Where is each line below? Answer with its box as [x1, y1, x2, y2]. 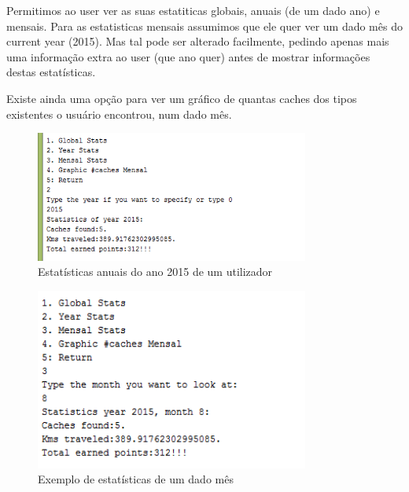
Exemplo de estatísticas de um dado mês [38, 471, 234, 487]
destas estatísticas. [6, 64, 96, 80]
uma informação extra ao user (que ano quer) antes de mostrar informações [6, 48, 370, 64]
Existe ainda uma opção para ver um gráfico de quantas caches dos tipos [6, 90, 357, 106]
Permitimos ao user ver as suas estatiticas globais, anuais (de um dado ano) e [6, 2, 380, 18]
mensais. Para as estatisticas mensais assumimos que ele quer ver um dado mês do [6, 17, 403, 34]
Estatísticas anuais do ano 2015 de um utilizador [38, 263, 273, 280]
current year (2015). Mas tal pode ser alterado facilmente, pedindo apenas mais [6, 33, 389, 50]
